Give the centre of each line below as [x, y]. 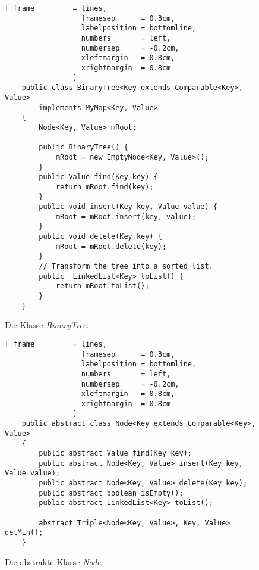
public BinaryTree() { [83, 147]
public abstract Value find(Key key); [115, 454]
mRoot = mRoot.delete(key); [111, 246]
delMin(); [24, 533]
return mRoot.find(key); [105, 187]
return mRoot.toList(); [102, 286]
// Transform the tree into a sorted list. [126, 267]
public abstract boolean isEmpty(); [111, 493]
